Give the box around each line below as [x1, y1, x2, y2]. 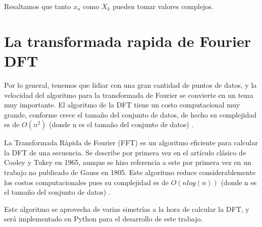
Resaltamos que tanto [4, 1, 71, 11]
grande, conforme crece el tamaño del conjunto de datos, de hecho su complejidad [4, 109, 256, 120]
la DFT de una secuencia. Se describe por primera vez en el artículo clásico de [4, 147, 246, 157]
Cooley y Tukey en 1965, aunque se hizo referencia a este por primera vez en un [4, 157, 251, 167]
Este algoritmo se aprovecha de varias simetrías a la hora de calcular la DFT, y [4, 203, 249, 214]
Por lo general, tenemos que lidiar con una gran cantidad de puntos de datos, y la [4, 79, 257, 90]
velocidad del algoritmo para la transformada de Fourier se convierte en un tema [4, 89, 253, 100]
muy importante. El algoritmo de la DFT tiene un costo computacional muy [4, 99, 240, 110]
